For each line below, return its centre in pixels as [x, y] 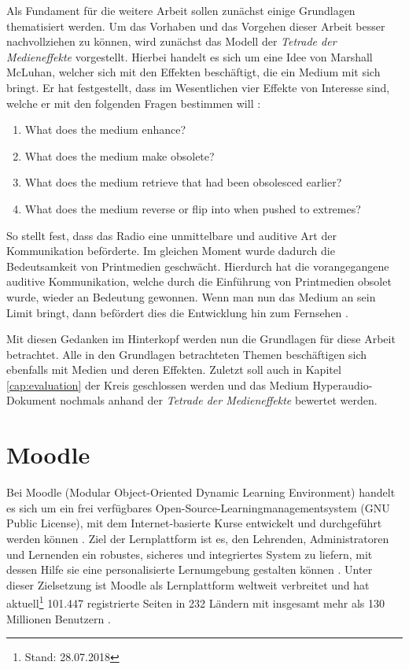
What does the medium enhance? [105, 129]
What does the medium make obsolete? [120, 155]
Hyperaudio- [343, 384]
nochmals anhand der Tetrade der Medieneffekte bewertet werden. [219, 400]
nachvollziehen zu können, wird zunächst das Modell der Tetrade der [171, 41]
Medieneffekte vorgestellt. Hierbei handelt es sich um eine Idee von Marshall [190, 56]
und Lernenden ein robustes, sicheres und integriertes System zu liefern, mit [190, 554]
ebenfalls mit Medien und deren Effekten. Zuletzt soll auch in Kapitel [174, 370]
